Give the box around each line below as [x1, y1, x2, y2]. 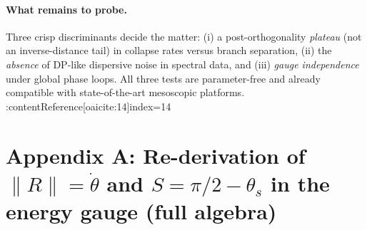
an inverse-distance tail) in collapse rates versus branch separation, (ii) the [6, 43, 332, 58]
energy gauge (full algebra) [6, 196, 277, 225]
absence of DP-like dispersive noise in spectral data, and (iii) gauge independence [6, 56, 359, 71]
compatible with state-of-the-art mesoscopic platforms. [6, 85, 245, 100]
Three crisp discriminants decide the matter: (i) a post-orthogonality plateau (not [6, 28, 362, 43]
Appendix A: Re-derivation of [6, 140, 306, 169]
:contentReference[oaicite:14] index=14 [6, 98, 171, 113]
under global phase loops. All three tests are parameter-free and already [6, 70, 321, 85]
